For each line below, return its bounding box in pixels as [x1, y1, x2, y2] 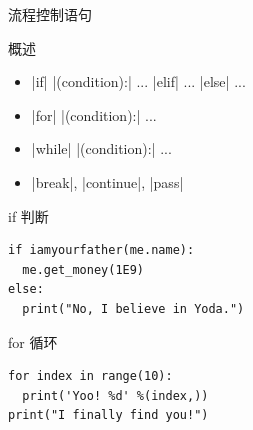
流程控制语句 [8, 4, 92, 24]
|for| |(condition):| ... [31, 104, 157, 125]
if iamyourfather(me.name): [8, 243, 195, 258]
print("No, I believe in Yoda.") [22, 301, 245, 316]
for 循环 [8, 331, 58, 352]
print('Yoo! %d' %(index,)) [22, 388, 209, 403]
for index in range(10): [8, 369, 173, 384]
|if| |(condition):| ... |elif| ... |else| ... [31, 71, 246, 92]
